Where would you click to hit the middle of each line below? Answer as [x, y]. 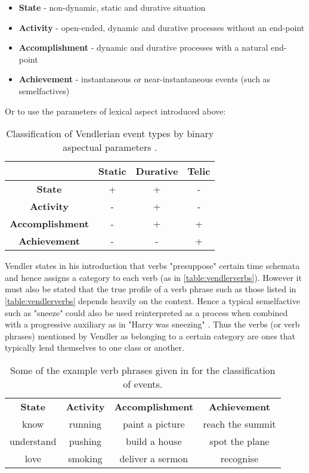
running [85, 423]
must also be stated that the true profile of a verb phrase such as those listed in [151, 289]
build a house [154, 441]
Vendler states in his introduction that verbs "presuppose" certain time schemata [152, 266]
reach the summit [240, 423]
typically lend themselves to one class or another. [95, 347]
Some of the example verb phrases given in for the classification [143, 370]
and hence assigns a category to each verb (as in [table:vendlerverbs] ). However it [153, 277]
